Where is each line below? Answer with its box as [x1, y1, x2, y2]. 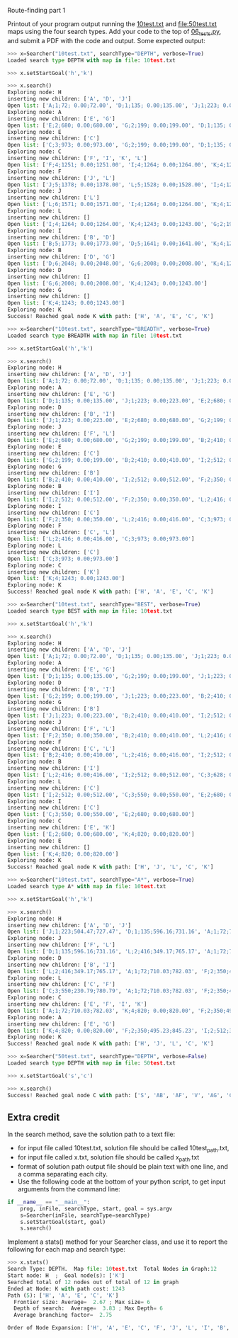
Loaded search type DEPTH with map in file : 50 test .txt [7, 1060, 176, 1067]
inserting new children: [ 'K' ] [7, 568, 100, 576]
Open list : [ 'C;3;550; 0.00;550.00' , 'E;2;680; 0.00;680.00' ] [7, 811, 195, 818]
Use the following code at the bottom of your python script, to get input [17, 1177, 226, 1186]
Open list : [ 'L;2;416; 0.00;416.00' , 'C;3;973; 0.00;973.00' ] [7, 535, 195, 543]
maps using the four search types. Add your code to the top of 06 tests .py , [7, 28, 222, 38]
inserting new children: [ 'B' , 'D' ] [7, 234, 115, 241]
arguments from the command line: [17, 1184, 120, 1193]
